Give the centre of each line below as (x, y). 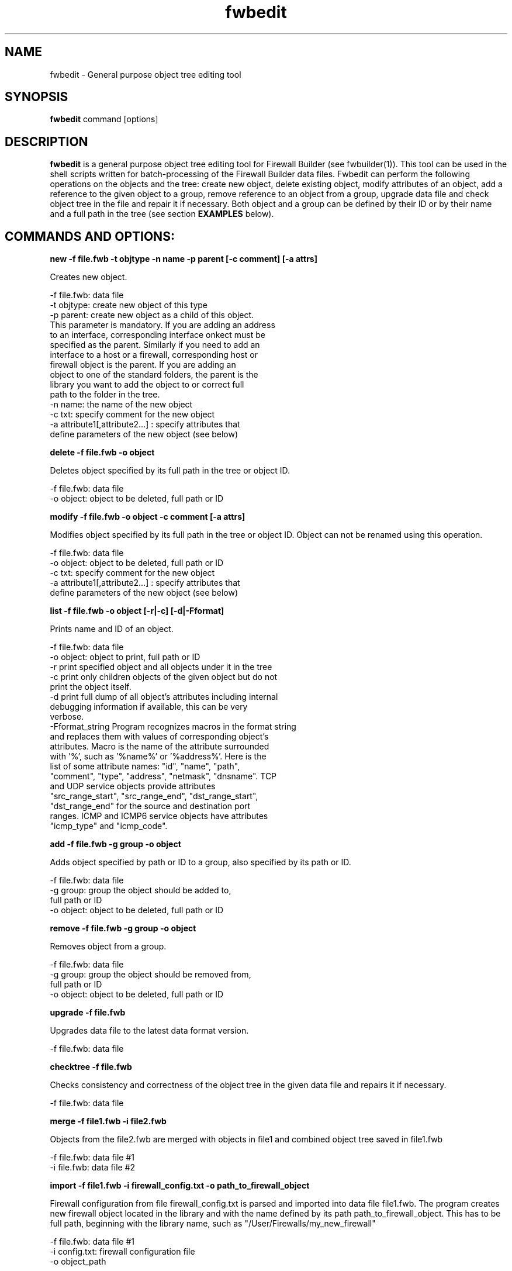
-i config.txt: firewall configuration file (122, 1252)
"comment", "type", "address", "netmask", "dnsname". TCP (163, 776)
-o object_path (78, 1262)
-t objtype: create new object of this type (129, 305)
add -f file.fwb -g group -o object (115, 844)
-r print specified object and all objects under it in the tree (161, 667)
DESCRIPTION (46, 141)
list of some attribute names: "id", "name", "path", (145, 766)
